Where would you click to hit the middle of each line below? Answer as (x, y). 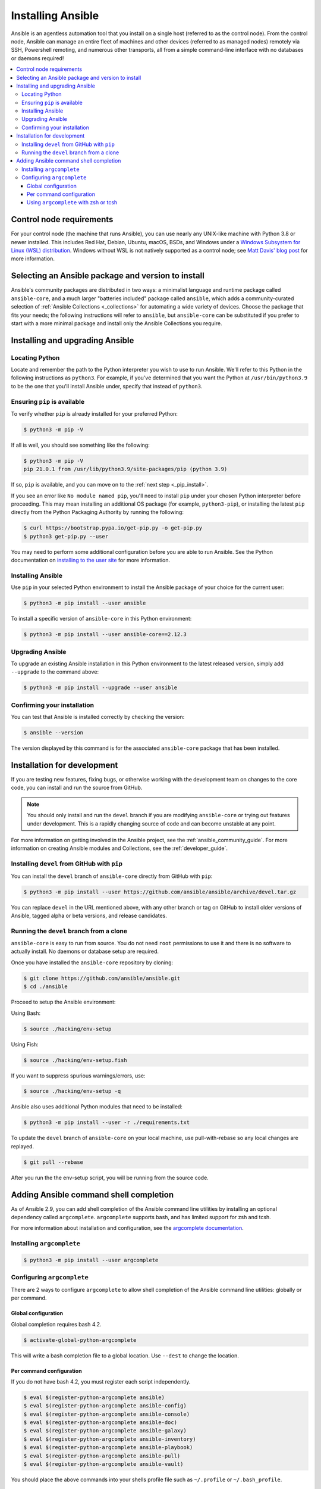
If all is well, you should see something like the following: (80, 445)
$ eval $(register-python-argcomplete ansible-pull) (102, 1456)
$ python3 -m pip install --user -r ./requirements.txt (107, 1122)
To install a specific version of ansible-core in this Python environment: (101, 619)
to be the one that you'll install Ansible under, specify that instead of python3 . (107, 386)
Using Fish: (25, 1044)
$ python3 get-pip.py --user (66, 536)
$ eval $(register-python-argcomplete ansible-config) (105, 1406)
